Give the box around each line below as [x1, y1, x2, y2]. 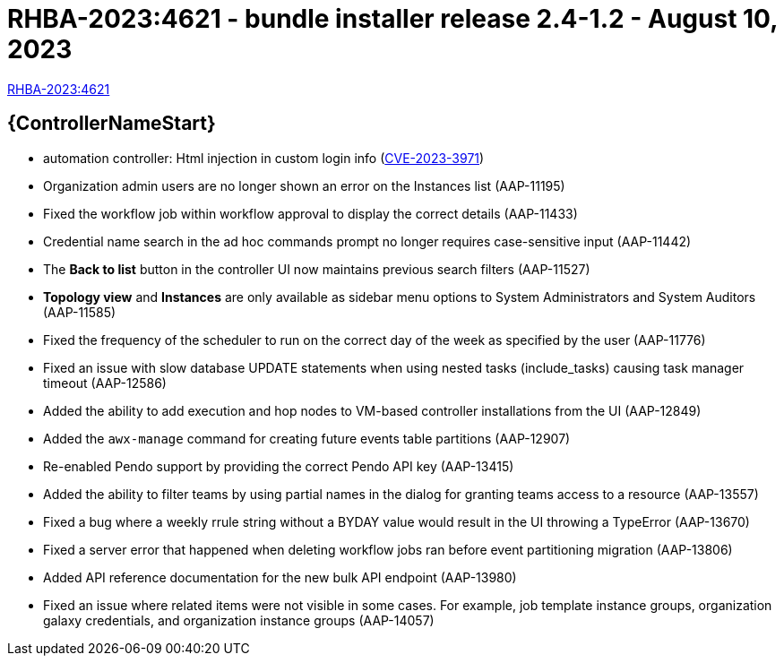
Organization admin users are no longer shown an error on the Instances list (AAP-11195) [43, 177, 565, 194]
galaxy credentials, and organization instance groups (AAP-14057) [43, 612, 435, 628]
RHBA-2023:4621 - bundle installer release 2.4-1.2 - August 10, [7, 4, 778, 34]
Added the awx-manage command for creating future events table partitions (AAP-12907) [43, 430, 571, 446]
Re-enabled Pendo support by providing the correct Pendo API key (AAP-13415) [43, 458, 514, 474]
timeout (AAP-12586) [43, 375, 167, 391]
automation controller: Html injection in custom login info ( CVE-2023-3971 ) [43, 150, 485, 166]
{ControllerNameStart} [7, 112, 216, 135]
